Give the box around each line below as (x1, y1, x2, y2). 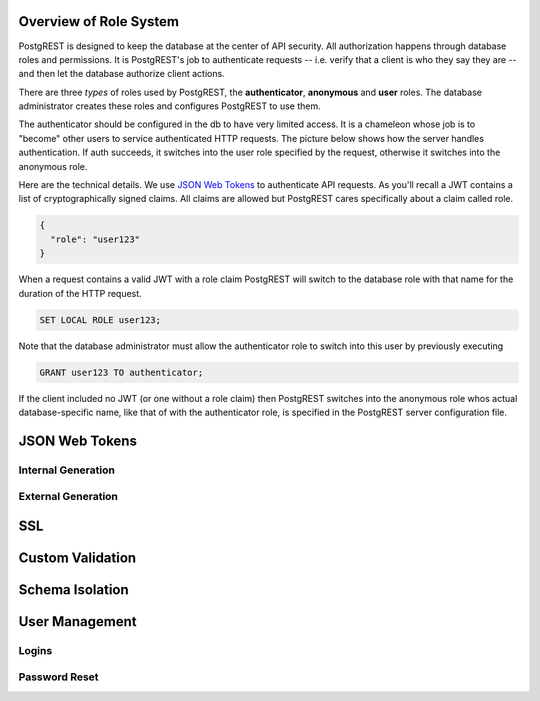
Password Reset (18, 670, 99, 684)
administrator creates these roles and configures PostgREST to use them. (18, 100, 321, 112)
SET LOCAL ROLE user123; (39, 314, 162, 325)
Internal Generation (18, 463, 115, 477)
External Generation (18, 490, 119, 504)
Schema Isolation (18, 581, 129, 598)
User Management (18, 613, 137, 630)
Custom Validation (18, 549, 137, 566)
